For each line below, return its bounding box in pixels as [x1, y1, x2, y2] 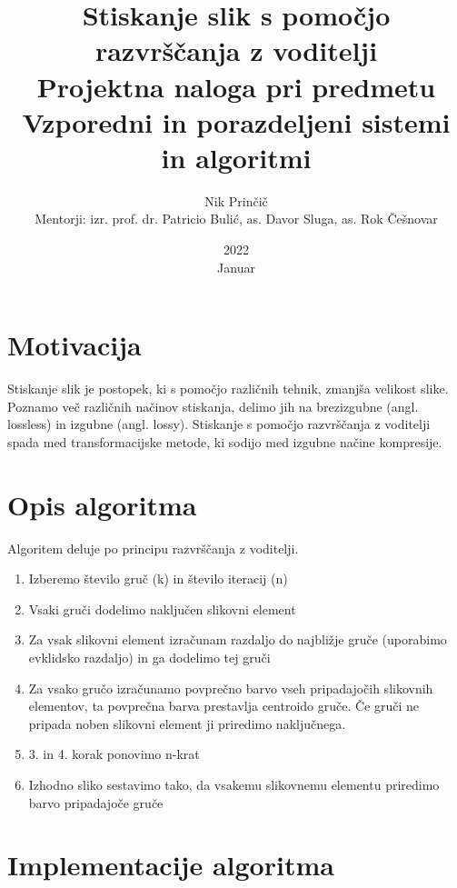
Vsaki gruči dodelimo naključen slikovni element [28, 599, 296, 618]
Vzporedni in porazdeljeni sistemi [22, 103, 451, 140]
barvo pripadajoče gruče [28, 793, 164, 812]
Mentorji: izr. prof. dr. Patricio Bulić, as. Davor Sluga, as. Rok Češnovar [35, 209, 438, 228]
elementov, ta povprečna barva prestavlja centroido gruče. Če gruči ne [28, 696, 420, 715]
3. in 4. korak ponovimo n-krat [28, 744, 200, 763]
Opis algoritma [7, 485, 197, 523]
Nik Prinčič [204, 191, 268, 210]
